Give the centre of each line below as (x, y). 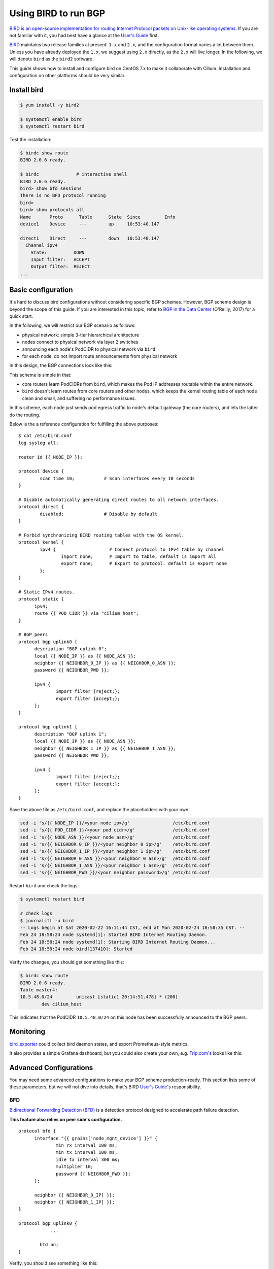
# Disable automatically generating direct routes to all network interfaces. (119, 499)
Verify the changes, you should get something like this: (67, 962)
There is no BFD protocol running (63, 196)
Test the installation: (30, 140)
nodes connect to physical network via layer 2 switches (80, 342)
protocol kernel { (41, 542)
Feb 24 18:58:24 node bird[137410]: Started (76, 949)
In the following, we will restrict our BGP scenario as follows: (73, 325)
